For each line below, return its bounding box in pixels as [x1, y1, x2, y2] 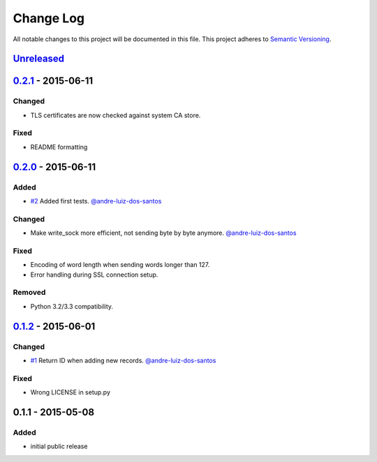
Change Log [13, 10, 85, 26]
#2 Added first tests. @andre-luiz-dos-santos [30, 197, 162, 206]
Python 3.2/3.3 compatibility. [30, 302, 114, 310]
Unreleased [13, 53, 65, 65]
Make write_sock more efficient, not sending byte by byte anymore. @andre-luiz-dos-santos [30, 229, 297, 237]
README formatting [30, 143, 88, 151]
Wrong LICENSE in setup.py [30, 388, 111, 396]
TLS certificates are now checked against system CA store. [30, 111, 201, 119]
